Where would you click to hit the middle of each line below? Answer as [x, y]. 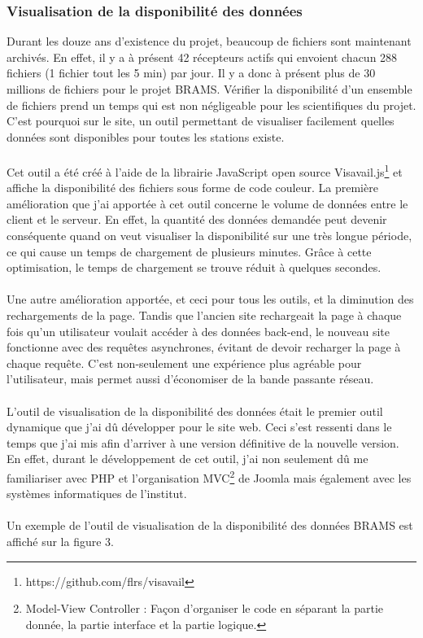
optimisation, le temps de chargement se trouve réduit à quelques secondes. [194, 267]
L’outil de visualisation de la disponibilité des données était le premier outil [195, 411]
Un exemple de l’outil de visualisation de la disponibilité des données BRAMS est [210, 525]
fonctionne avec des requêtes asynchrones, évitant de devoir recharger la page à [204, 347]
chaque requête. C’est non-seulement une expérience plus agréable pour [184, 363]
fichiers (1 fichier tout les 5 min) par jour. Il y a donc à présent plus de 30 [191, 73]
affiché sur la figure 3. [60, 541]
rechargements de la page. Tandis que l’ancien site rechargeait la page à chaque [204, 315]
